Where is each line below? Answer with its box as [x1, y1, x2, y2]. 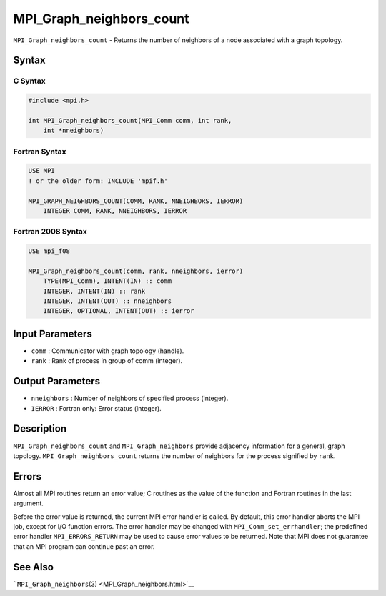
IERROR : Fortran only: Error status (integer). [31, 404, 162, 412]
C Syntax [13, 76, 46, 86]
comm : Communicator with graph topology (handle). [31, 347, 184, 355]
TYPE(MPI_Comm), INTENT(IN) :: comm [43, 277, 172, 285]
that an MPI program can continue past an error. [13, 542, 155, 550]
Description [13, 422, 67, 435]
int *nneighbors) [43, 126, 104, 135]
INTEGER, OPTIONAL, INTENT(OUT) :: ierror [43, 307, 194, 315]
